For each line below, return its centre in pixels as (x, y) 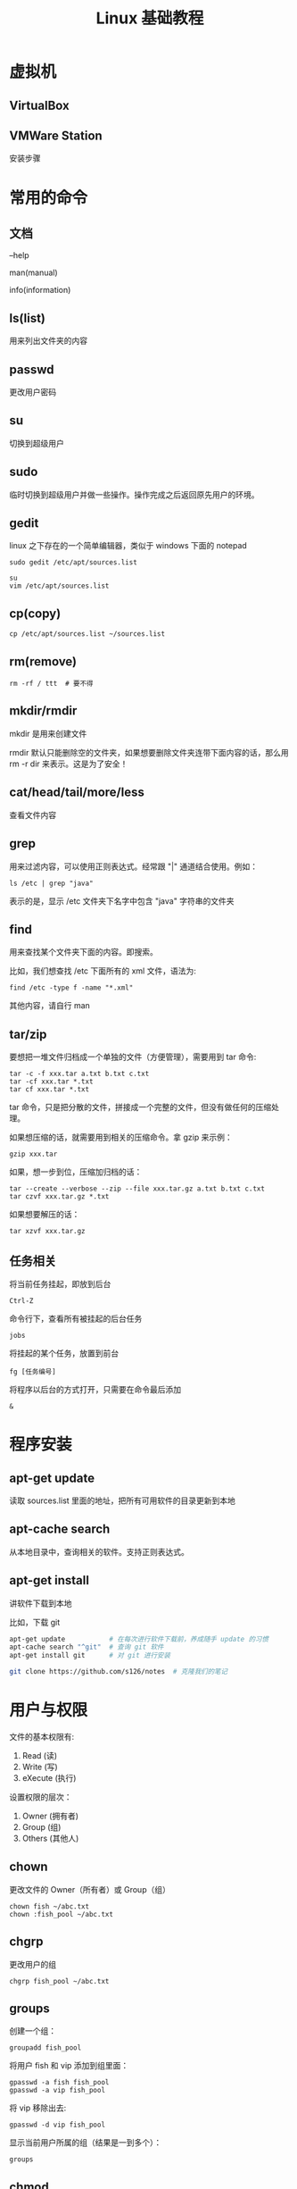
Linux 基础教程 (150, 18)
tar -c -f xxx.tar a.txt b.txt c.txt (79, 1074)
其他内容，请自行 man (50, 1006)
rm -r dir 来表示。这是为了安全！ (69, 764)
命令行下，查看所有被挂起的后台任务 (76, 1318)
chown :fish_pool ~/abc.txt (62, 1914)
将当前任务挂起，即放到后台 (60, 1283)
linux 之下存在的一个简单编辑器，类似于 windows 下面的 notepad (128, 546)
